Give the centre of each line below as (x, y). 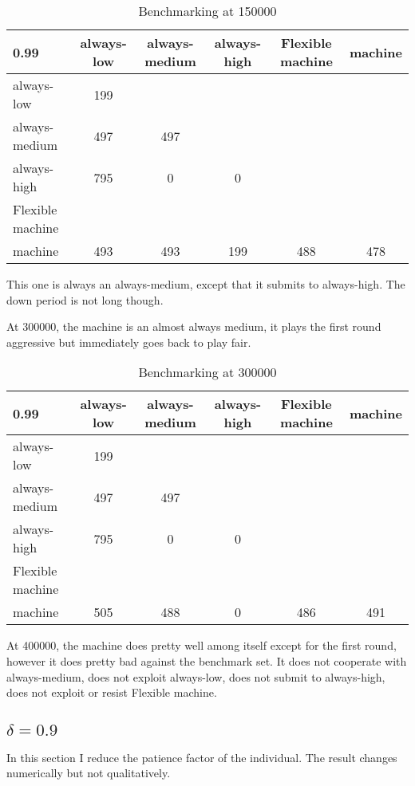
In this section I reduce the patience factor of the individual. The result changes (202, 757)
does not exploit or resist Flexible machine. (112, 692)
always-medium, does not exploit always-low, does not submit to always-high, (196, 676)
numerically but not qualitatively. (89, 773)
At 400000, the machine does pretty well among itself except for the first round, (202, 645)
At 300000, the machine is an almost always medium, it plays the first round (194, 326)
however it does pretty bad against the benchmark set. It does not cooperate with (207, 660)
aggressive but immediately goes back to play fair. (129, 342)
